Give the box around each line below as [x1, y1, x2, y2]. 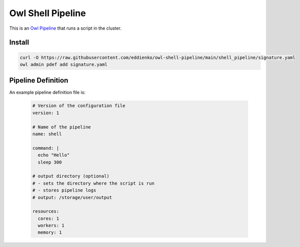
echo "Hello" [38, 152, 70, 158]
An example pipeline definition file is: [9, 90, 85, 96]
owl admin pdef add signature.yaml [20, 61, 108, 67]
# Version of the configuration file [32, 103, 126, 109]
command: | [32, 145, 59, 151]
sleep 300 [38, 159, 62, 165]
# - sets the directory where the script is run [32, 180, 155, 186]
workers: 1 [38, 223, 65, 228]
